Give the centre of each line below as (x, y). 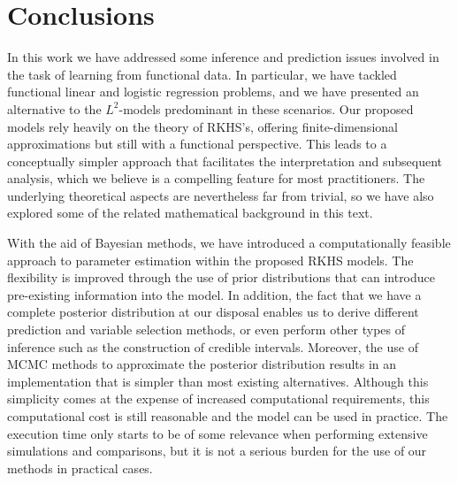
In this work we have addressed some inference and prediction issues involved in (223, 57)
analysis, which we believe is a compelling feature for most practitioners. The (216, 178)
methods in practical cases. (80, 468)
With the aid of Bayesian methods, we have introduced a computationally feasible (229, 243)
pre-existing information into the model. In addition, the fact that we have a (214, 294)
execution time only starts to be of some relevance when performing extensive (218, 433)
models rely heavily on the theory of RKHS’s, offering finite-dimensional (202, 126)
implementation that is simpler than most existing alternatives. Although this (218, 381)
